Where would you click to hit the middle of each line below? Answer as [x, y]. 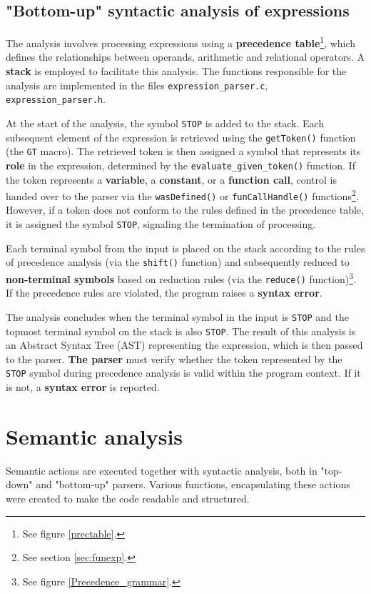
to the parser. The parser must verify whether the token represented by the [174, 358]
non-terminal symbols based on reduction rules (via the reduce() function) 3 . [181, 277]
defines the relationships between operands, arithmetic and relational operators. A [185, 57]
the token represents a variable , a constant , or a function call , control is [171, 179]
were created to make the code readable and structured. [128, 498]
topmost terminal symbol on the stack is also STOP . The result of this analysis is [181, 331]
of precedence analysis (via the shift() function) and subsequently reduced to [178, 262]
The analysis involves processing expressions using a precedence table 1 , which [181, 42]
